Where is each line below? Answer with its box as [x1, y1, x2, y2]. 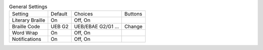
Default [50, 11, 68, 17]
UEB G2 [50, 23, 69, 30]
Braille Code [12, 23, 40, 30]
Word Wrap [12, 29, 38, 36]
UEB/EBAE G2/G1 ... [74, 23, 119, 30]
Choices [74, 11, 93, 17]
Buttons [124, 11, 142, 17]
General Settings [9, 3, 48, 10]
